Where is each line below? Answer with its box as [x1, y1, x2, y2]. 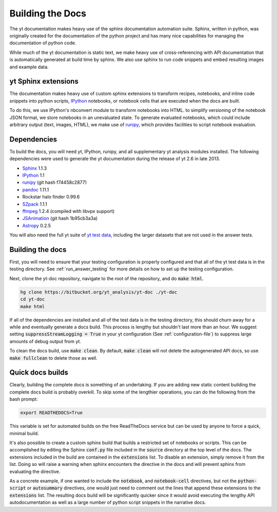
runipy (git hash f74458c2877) [22, 180, 87, 186]
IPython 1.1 [22, 172, 45, 179]
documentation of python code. [9, 40, 76, 46]
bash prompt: [9, 396, 38, 402]
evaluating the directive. [9, 468, 61, 475]
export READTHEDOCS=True [20, 410, 83, 416]
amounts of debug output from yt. [9, 338, 82, 344]
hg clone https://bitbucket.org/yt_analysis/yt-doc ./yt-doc [20, 289, 177, 295]
